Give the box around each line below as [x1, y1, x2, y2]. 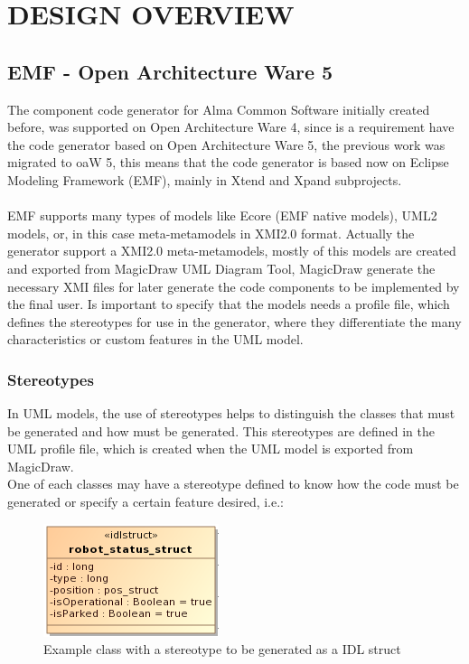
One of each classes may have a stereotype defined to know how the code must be [7, 474, 459, 493]
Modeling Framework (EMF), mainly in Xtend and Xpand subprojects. [7, 170, 402, 189]
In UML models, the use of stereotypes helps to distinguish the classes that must [7, 404, 455, 423]
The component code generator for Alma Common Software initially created [7, 99, 430, 118]
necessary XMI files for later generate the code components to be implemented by [7, 276, 460, 295]
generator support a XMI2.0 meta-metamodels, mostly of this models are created [7, 241, 456, 260]
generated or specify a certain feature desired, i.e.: [7, 492, 285, 511]
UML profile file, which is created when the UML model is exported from [7, 439, 414, 458]
